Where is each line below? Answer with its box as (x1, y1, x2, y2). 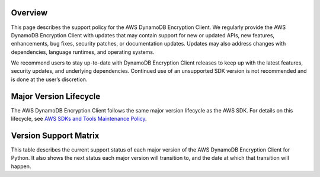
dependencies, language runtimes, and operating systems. (11, 48, 155, 56)
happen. (11, 163, 31, 170)
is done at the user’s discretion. (11, 76, 88, 83)
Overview (11, 8, 48, 18)
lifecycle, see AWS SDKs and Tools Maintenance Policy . (11, 115, 148, 123)
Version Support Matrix (11, 130, 100, 140)
